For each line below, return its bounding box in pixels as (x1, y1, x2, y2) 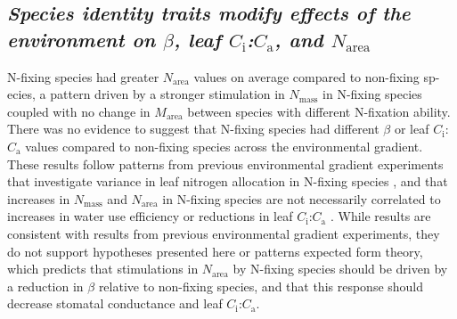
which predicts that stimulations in (7, 259, 199, 278)
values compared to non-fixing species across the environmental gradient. (25, 136, 423, 155)
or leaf (394, 119, 429, 138)
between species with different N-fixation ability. (187, 102, 451, 120)
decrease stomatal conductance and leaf (7, 294, 223, 313)
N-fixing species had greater (7, 67, 159, 86)
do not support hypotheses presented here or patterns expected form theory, (7, 241, 423, 260)
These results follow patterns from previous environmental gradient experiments (7, 154, 444, 173)
